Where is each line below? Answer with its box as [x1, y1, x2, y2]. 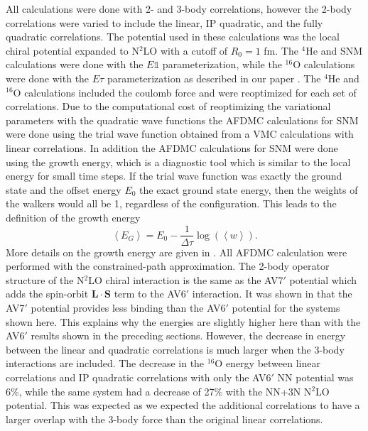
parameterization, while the [162, 57, 282, 72]
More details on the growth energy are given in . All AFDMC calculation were [6, 244, 347, 259]
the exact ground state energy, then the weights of [139, 182, 358, 197]
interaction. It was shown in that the [192, 286, 352, 301]
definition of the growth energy [6, 209, 141, 224]
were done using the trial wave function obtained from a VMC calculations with [6, 126, 354, 141]
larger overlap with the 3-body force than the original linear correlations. [6, 411, 323, 426]
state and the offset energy [6, 182, 121, 197]
